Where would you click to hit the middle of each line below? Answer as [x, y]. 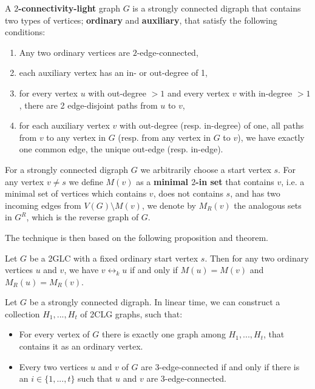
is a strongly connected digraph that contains [217, 8]
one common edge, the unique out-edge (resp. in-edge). [121, 149]
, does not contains [188, 193]
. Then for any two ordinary [257, 258]
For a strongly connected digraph [67, 169]
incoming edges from [43, 205]
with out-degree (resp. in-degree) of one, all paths [212, 125]
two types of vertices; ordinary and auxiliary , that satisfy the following [141, 20]
